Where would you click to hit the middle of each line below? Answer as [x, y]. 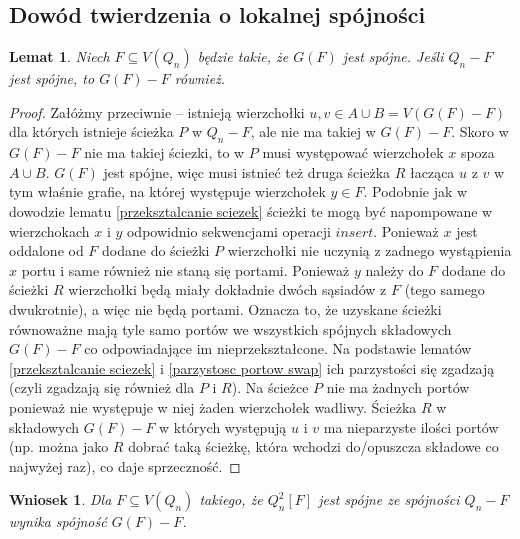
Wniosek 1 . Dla [60, 499]
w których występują [223, 426]
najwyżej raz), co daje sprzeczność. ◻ [125, 465]
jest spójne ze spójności [389, 499]
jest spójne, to [52, 78]
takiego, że [231, 499]
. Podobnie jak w [415, 191]
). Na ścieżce [270, 387]
